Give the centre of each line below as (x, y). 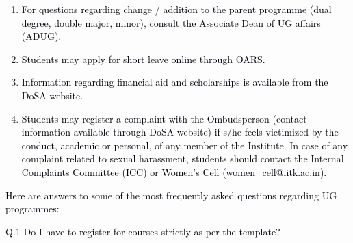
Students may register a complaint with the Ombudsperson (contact (164, 118)
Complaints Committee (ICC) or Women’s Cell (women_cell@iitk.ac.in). (174, 171)
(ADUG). (41, 36)
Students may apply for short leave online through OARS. (143, 59)
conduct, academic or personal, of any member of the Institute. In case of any (185, 145)
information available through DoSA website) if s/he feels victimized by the (180, 132)
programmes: (32, 208)
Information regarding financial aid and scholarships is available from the (175, 82)
